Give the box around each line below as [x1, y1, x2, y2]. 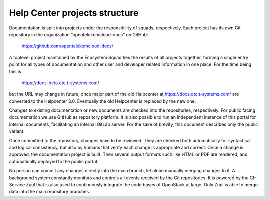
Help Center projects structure [9, 7, 139, 18]
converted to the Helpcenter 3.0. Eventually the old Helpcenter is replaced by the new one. [9, 98, 196, 104]
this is [9, 68, 22, 74]
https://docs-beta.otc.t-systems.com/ [21, 80, 99, 86]
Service [9, 181, 25, 187]
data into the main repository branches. [9, 189, 90, 195]
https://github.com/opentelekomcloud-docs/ [21, 43, 114, 49]
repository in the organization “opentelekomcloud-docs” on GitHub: [9, 31, 148, 37]
